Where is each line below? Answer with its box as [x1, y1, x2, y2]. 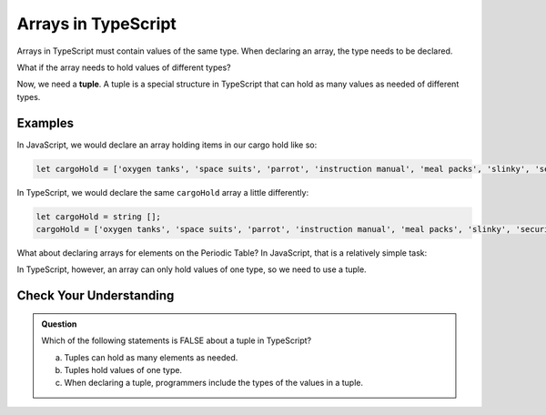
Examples [16, 115, 75, 131]
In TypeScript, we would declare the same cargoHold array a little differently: [16, 187, 309, 197]
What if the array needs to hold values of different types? [16, 62, 231, 73]
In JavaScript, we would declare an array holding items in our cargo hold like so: [16, 139, 318, 150]
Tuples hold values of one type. [64, 364, 182, 375]
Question [41, 319, 77, 329]
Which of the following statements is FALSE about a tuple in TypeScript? [41, 335, 312, 346]
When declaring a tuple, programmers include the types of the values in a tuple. [64, 378, 364, 389]
